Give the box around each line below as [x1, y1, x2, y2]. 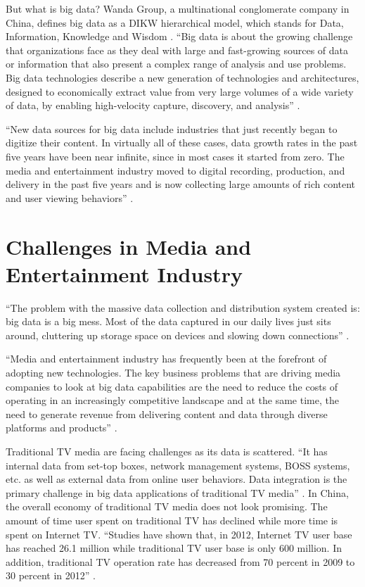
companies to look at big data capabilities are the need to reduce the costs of [6, 379, 338, 393]
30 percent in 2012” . [6, 568, 96, 583]
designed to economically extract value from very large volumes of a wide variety [6, 84, 354, 99]
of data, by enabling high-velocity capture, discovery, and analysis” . [6, 98, 300, 113]
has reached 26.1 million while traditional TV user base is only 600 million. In [6, 541, 342, 555]
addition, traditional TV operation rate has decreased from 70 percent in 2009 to [6, 554, 355, 569]
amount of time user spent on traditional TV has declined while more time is [6, 512, 338, 527]
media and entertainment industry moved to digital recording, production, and [6, 163, 345, 177]
